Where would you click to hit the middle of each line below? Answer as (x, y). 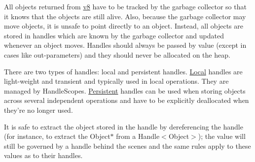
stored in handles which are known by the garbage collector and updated (114, 35)
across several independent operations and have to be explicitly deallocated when (127, 100)
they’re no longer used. (38, 110)
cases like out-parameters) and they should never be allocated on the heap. (117, 54)
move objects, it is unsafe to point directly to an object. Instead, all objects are (124, 26)
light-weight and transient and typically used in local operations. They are (116, 81)
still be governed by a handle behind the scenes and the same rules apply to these (127, 146)
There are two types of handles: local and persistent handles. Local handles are (123, 71)
